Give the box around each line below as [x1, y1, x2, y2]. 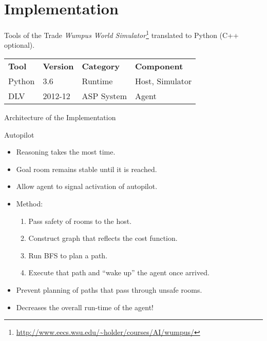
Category [82, 60, 120, 72]
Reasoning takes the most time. [16, 146, 116, 157]
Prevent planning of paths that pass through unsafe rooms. [16, 284, 202, 295]
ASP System [82, 89, 127, 102]
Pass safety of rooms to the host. [28, 215, 132, 226]
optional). [4, 40, 35, 50]
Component [135, 60, 183, 72]
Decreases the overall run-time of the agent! [16, 301, 154, 312]
